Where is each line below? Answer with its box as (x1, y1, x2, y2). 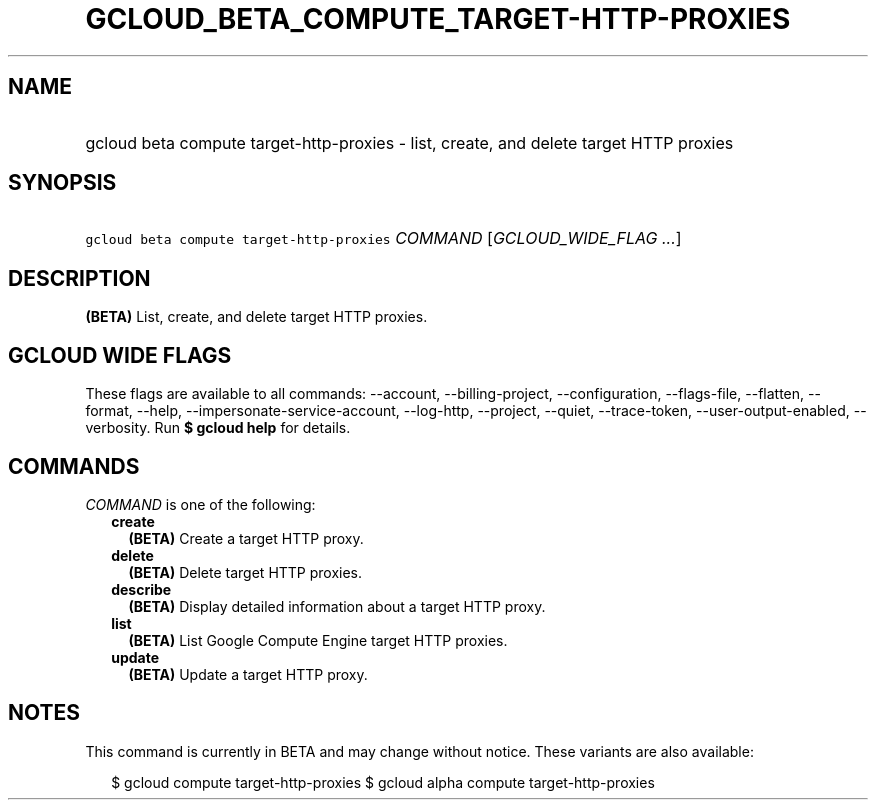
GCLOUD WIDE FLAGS (8, 342, 232, 368)
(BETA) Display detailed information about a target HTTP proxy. (128, 597, 546, 615)
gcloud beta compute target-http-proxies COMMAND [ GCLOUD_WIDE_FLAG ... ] (85, 228, 682, 249)
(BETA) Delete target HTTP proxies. (128, 563, 363, 581)
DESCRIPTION (8, 265, 151, 291)
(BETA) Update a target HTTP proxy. (128, 665, 368, 683)
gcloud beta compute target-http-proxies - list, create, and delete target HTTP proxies (85, 132, 734, 153)
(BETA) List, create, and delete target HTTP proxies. (85, 308, 428, 326)
